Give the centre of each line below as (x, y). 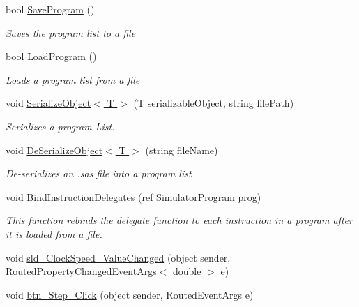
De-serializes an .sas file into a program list (99, 173)
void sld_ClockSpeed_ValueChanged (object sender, (118, 257)
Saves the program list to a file (71, 32)
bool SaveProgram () (50, 9)
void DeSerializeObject (54, 150)
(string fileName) (182, 150)
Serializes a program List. (60, 126)
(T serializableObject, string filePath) (214, 103)
